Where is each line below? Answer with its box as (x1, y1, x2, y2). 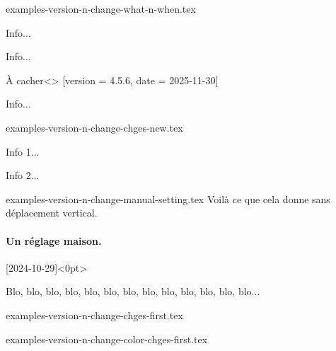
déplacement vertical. (6, 205, 98, 220)
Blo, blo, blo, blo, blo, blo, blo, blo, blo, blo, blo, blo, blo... (6, 284, 260, 299)
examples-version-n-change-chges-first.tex (6, 307, 183, 322)
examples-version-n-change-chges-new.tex (6, 120, 183, 134)
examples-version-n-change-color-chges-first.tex (6, 331, 208, 346)
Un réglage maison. (6, 233, 102, 248)
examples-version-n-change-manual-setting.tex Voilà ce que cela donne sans (6, 191, 330, 206)
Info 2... (6, 168, 40, 183)
